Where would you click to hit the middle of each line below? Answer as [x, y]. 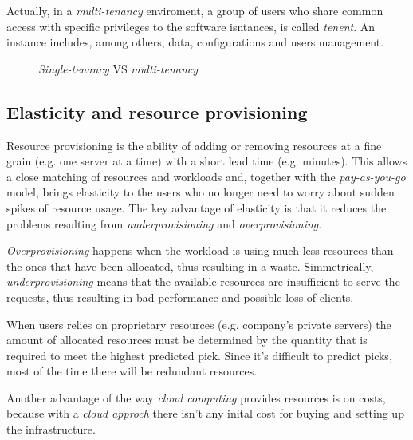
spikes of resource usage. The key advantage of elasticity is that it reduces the [197, 207]
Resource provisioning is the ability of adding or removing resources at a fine [194, 145]
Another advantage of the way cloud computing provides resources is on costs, [196, 397]
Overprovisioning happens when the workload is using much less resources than [200, 250]
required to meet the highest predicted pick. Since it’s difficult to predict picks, [199, 355]
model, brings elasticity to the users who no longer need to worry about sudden [201, 192]
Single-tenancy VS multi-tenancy [118, 68]
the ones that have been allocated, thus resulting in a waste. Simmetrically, [190, 266]
